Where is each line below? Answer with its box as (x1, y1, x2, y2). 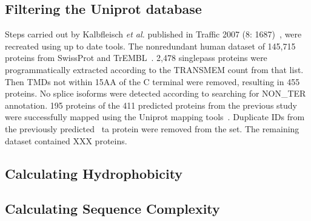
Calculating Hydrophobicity (5, 164, 183, 182)
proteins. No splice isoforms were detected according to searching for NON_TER (5, 87, 306, 100)
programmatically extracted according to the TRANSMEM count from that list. (5, 63, 304, 75)
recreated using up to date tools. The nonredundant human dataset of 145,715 (5, 39, 296, 52)
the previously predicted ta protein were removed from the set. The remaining (5, 122, 299, 135)
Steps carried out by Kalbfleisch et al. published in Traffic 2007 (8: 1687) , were (5, 28, 302, 40)
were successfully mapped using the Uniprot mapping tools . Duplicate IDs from (5, 110, 305, 123)
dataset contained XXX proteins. (5, 134, 127, 147)
